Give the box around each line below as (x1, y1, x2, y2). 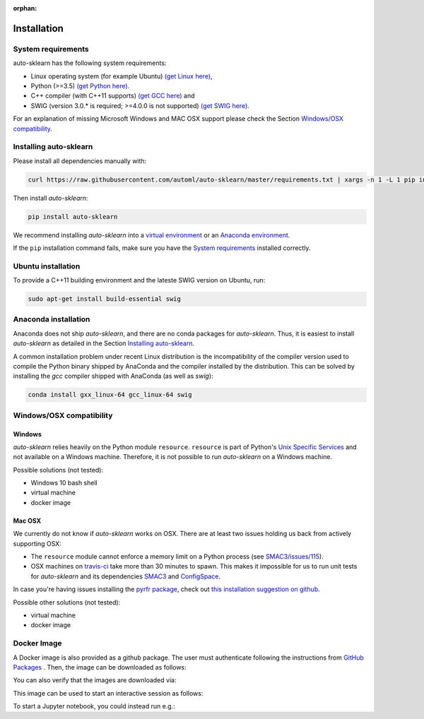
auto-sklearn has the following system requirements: (13, 59, 167, 67)
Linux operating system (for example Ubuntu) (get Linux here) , (30, 71, 213, 81)
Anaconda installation (13, 314, 90, 324)
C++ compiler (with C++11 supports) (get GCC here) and (30, 92, 195, 100)
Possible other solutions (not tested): (13, 598, 121, 607)
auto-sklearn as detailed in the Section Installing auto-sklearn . (13, 339, 194, 347)
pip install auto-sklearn (28, 213, 118, 220)
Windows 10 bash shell (30, 479, 98, 487)
